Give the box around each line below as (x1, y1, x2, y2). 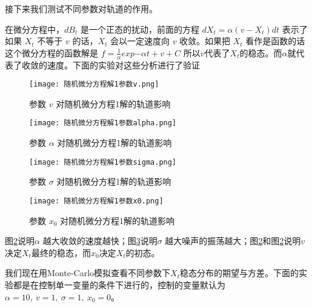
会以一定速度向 (110, 35, 170, 47)
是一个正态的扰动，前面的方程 (80, 22, 199, 35)
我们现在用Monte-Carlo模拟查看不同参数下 (5, 266, 171, 279)
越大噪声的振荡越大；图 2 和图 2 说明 (165, 234, 301, 247)
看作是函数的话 (245, 35, 305, 47)
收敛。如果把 (179, 35, 231, 47)
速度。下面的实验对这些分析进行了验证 (47, 58, 200, 71)
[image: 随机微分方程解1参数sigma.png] (29, 157, 177, 167)
